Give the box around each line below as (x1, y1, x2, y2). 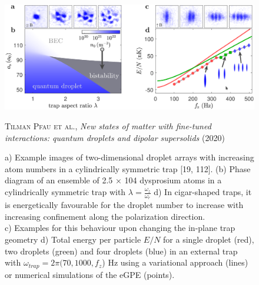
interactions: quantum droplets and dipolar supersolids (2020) (5, 131, 225, 143)
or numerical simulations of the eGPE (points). (5, 268, 175, 280)
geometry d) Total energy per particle (5, 233, 141, 246)
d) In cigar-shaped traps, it (154, 186, 252, 198)
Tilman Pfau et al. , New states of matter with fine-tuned (5, 120, 211, 132)
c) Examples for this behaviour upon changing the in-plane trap (5, 222, 235, 234)
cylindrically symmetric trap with (5, 186, 126, 198)
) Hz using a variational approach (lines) (102, 256, 248, 269)
